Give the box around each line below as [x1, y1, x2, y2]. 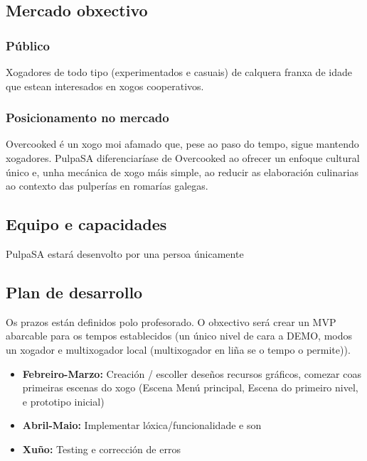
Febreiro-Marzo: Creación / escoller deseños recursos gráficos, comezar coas [22, 366, 361, 381]
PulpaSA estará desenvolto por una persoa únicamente [6, 246, 244, 261]
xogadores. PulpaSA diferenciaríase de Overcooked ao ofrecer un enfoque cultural [6, 151, 360, 165]
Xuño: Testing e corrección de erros [22, 441, 181, 456]
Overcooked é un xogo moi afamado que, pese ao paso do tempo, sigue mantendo [6, 136, 359, 151]
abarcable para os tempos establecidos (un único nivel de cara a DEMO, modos [6, 328, 352, 343]
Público [6, 36, 50, 54]
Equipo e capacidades [6, 213, 167, 235]
